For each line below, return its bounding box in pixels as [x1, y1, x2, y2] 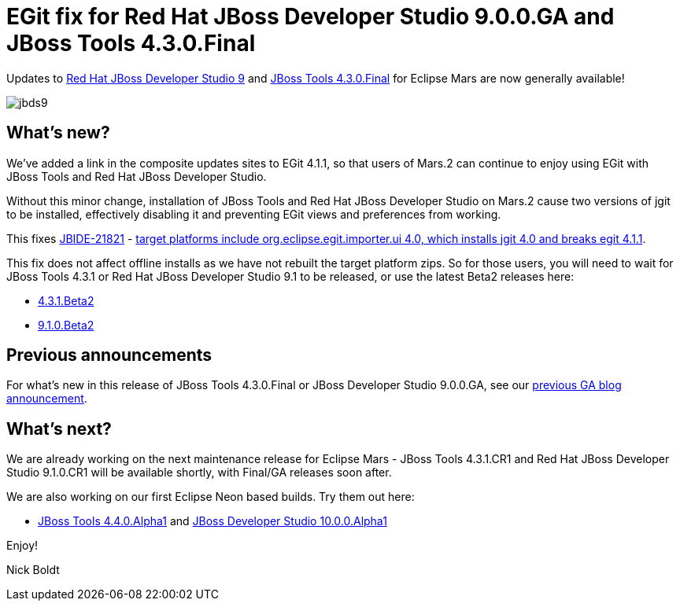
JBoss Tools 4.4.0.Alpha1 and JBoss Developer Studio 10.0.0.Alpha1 [38, 514, 387, 528]
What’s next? [6, 418, 112, 439]
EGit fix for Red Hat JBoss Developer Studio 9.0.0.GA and [6, 3, 615, 30]
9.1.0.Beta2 [38, 318, 94, 332]
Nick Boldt [6, 563, 60, 577]
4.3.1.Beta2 [38, 293, 94, 307]
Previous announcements [6, 345, 213, 366]
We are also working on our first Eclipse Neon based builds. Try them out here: [6, 490, 415, 504]
